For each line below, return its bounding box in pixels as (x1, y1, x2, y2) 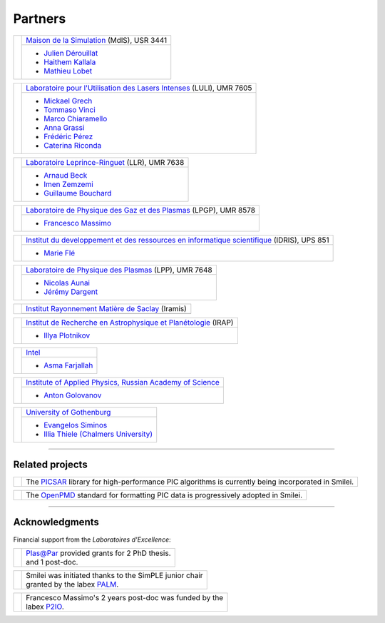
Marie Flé (43, 248, 76, 258)
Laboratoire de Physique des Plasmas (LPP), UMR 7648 (26, 265, 213, 275)
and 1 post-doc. (26, 557, 78, 567)
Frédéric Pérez (43, 131, 93, 141)
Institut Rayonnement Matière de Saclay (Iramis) (26, 303, 187, 313)
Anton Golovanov (43, 390, 102, 400)
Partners (13, 11, 66, 26)
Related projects (13, 458, 88, 470)
